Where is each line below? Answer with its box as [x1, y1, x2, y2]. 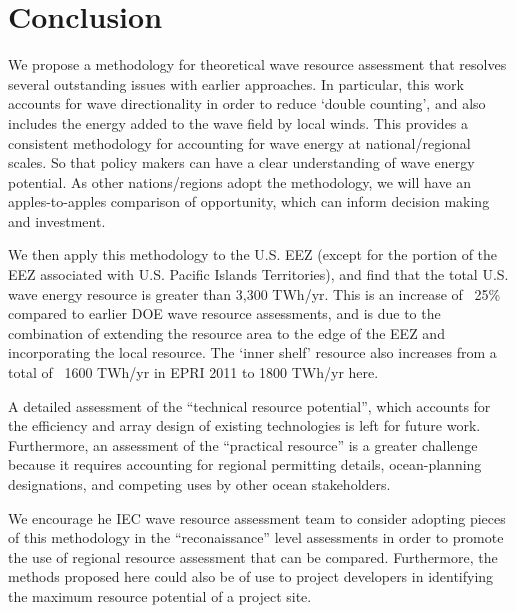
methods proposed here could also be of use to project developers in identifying [8, 566, 494, 587]
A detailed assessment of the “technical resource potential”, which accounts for [8, 395, 491, 416]
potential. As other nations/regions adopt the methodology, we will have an [8, 171, 472, 192]
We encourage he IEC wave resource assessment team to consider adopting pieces [8, 507, 506, 528]
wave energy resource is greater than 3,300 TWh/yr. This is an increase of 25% [8, 283, 501, 304]
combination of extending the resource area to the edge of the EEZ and [8, 322, 445, 343]
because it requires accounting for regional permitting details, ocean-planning [8, 454, 482, 475]
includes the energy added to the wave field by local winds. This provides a [8, 112, 469, 133]
